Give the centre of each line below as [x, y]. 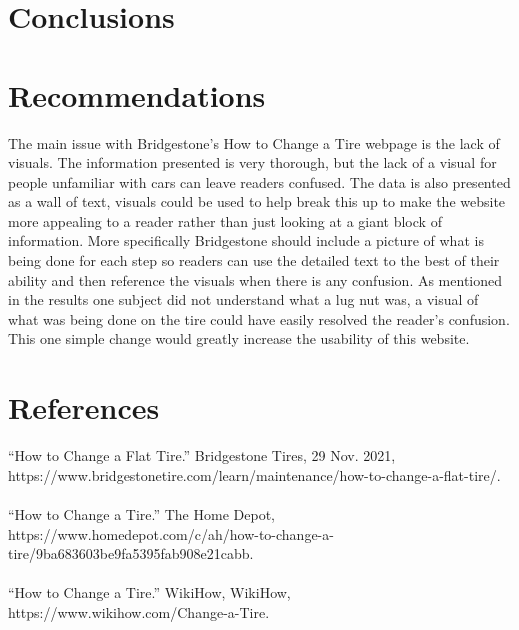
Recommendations [137, 94]
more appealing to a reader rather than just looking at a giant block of [225, 220]
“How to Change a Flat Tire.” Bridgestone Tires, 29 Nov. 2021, [202, 455]
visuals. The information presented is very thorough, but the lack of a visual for [252, 162]
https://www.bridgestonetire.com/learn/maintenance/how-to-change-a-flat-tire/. [254, 474]
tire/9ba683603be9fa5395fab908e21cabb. [131, 553]
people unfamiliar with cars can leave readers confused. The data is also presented [259, 181]
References [84, 407]
